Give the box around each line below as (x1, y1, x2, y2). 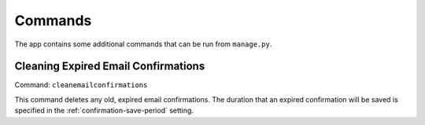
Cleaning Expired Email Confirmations (14, 60, 205, 73)
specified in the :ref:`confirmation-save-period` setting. (14, 106, 194, 116)
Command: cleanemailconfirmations (14, 80, 148, 90)
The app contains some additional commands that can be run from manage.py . (14, 39, 272, 49)
